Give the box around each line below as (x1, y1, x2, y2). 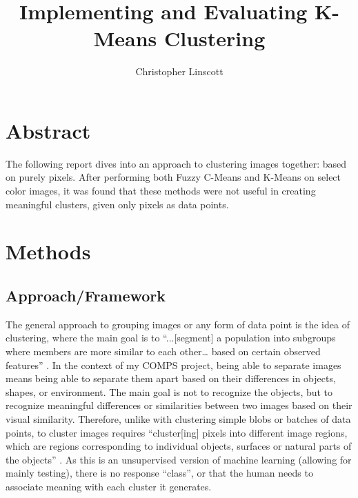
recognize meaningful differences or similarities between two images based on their (6, 398, 352, 412)
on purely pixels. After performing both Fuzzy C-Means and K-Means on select (6, 170, 341, 184)
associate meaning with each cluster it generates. (6, 479, 212, 493)
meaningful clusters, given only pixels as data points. (6, 197, 229, 211)
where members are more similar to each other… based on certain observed (6, 343, 321, 358)
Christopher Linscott (135, 64, 223, 79)
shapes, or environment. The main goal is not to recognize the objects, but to (6, 384, 333, 399)
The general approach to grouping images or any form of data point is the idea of (6, 317, 350, 331)
